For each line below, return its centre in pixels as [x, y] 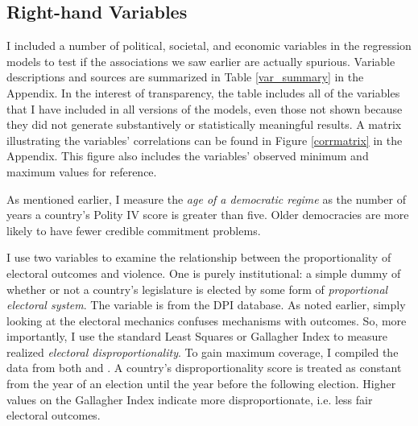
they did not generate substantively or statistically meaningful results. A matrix [204, 124]
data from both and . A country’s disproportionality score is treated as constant [204, 368]
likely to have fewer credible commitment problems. [134, 230]
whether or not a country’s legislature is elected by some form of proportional [197, 289]
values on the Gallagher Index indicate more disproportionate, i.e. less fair [190, 399]
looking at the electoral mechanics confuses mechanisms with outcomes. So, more [207, 320]
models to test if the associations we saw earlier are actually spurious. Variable [201, 61]
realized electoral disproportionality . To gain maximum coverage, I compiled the [203, 352]
